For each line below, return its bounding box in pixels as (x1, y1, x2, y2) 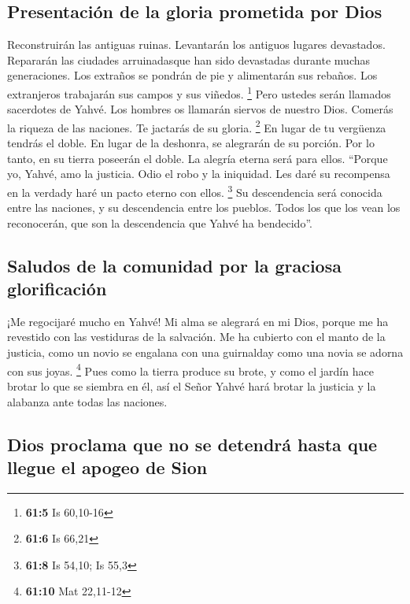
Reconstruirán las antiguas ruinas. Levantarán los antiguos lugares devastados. (7, 36, 386, 53)
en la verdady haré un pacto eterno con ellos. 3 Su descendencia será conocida (7, 181, 382, 200)
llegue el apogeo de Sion (7, 454, 208, 479)
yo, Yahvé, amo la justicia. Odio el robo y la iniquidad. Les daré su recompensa (7, 165, 390, 182)
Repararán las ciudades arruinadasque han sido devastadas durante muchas (7, 51, 371, 68)
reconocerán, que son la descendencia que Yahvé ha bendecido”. (7, 214, 312, 231)
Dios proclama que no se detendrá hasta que (7, 432, 378, 456)
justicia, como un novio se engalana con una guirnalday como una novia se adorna (7, 344, 404, 361)
